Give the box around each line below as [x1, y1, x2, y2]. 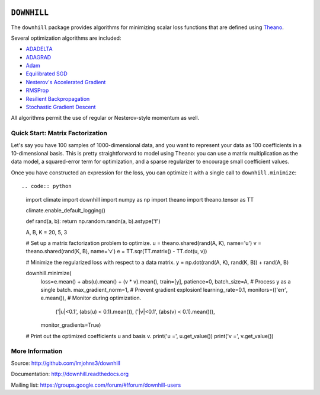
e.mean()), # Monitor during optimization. [40, 294, 142, 302]
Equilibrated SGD [25, 70, 68, 77]
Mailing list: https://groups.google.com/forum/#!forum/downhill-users [11, 381, 181, 388]
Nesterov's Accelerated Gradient [25, 78, 106, 85]
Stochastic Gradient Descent [25, 104, 96, 111]
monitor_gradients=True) [40, 321, 101, 329]
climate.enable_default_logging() [25, 206, 106, 214]
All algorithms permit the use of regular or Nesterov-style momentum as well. [11, 114, 200, 122]
